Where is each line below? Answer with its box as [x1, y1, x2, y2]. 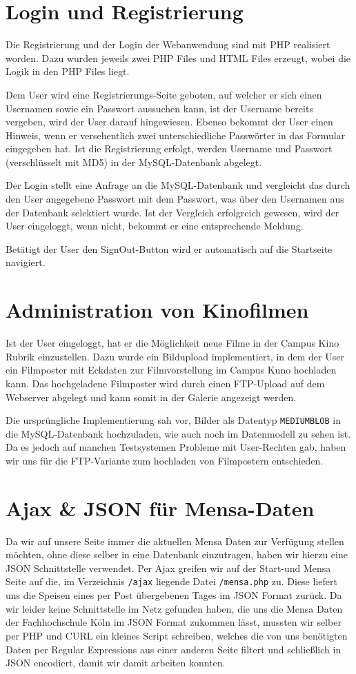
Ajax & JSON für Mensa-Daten [6, 493, 315, 522]
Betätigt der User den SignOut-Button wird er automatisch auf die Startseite [6, 241, 333, 256]
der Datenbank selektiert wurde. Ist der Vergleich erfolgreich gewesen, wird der [6, 205, 339, 219]
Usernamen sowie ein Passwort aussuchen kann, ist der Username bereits [6, 101, 313, 115]
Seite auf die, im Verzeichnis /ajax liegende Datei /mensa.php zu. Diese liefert [6, 574, 337, 589]
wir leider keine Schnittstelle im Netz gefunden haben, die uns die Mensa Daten [6, 601, 343, 615]
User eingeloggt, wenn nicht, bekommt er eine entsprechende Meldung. [6, 218, 304, 233]
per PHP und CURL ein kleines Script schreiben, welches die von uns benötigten [6, 628, 348, 642]
